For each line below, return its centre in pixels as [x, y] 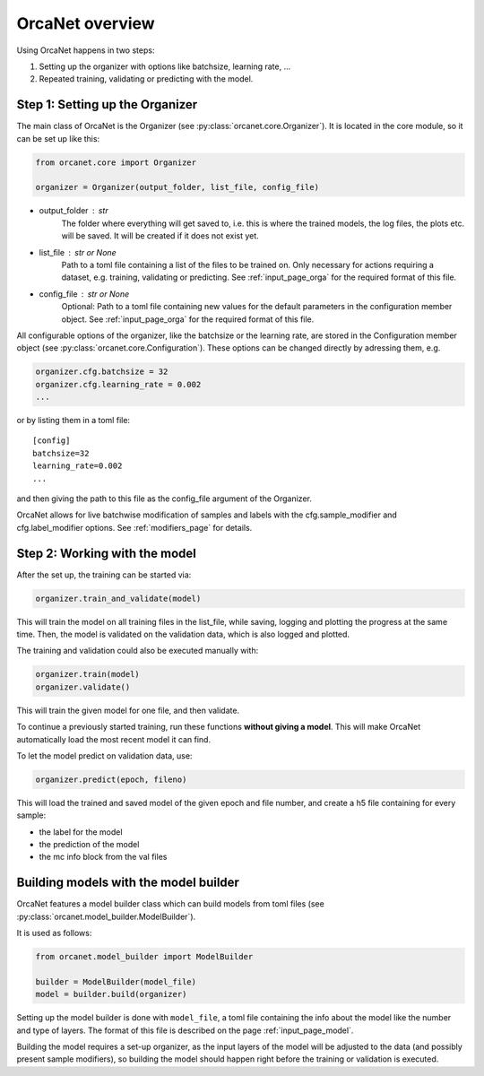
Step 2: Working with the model [106, 553]
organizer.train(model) [88, 674]
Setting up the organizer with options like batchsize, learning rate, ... [165, 66]
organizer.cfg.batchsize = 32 [102, 372]
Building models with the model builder [128, 883]
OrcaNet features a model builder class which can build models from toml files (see [170, 904]
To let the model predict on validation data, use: [104, 755]
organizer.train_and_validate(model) [118, 598]
